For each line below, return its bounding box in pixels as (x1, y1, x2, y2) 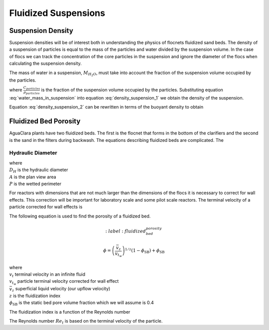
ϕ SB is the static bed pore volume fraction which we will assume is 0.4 (9, 300, 154, 307)
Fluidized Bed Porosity (9, 117, 81, 125)
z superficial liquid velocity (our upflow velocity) (11, 286, 111, 293)
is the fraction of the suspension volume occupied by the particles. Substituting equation (41, 87, 224, 93)
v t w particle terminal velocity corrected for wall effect (9, 278, 119, 286)
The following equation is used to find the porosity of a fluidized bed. (9, 213, 151, 219)
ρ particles (23, 90, 40, 95)
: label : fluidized (105, 228, 146, 234)
